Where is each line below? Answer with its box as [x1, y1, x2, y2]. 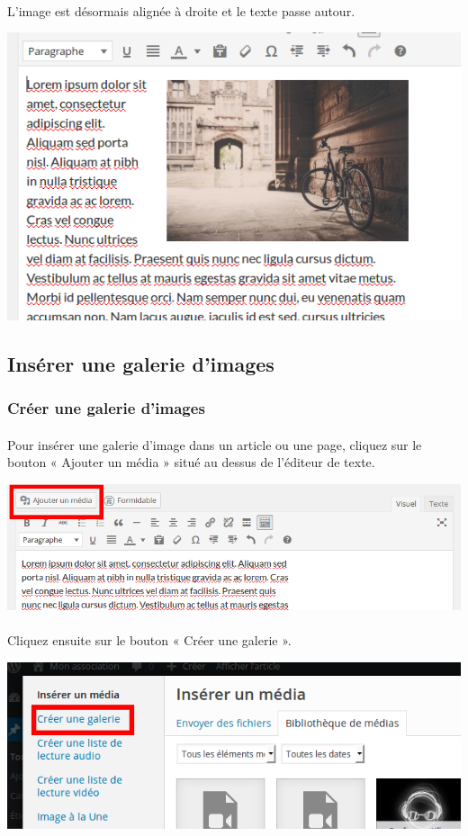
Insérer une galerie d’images [7, 349, 274, 377]
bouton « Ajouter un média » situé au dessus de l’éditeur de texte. [7, 453, 375, 472]
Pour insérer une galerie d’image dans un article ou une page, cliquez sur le [7, 435, 422, 454]
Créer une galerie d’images [7, 397, 205, 419]
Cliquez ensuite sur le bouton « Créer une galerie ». [7, 630, 292, 649]
